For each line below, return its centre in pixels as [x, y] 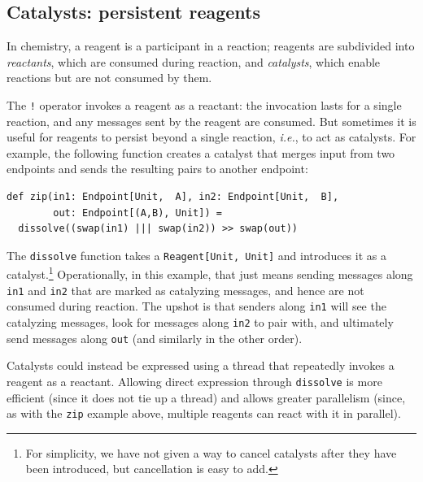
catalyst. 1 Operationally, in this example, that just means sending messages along [210, 273]
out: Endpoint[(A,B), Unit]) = [137, 213]
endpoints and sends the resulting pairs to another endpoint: [157, 169]
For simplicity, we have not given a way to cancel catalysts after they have [211, 452]
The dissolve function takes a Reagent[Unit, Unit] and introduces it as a [196, 255]
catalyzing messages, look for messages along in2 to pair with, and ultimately [200, 322]
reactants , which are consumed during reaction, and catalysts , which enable [194, 61]
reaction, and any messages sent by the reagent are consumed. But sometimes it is [211, 121]
